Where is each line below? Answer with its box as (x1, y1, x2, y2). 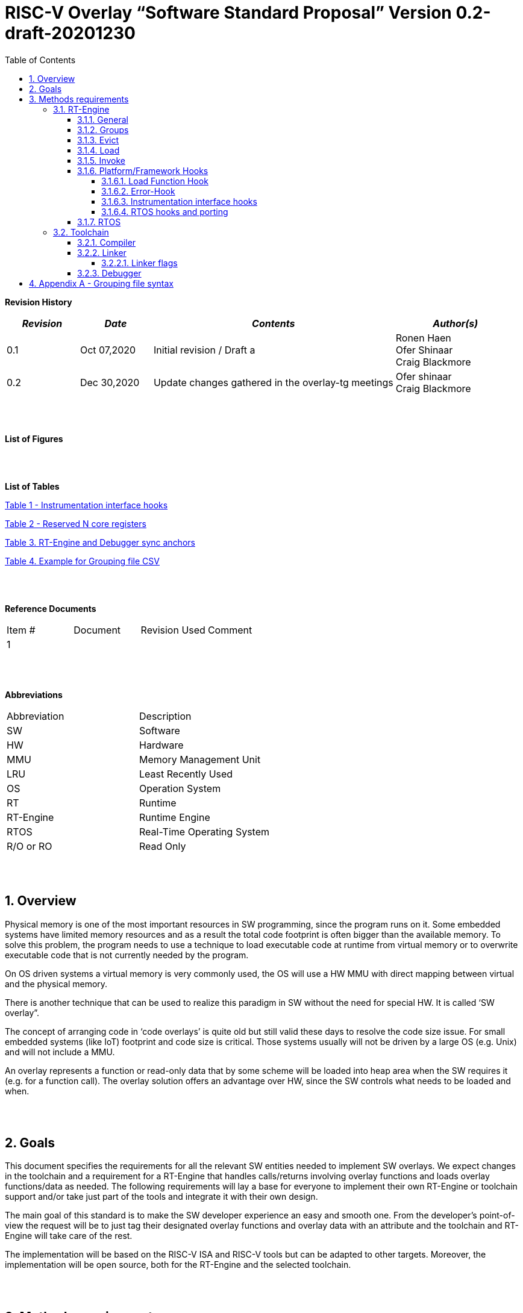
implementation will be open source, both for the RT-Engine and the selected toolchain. (5, 1259, 351, 1270)
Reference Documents (5, 603, 96, 614)
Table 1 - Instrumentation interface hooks (5, 499, 168, 510)
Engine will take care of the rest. (5, 1230, 133, 1241)
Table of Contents (5, 54, 76, 65)
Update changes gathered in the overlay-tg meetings (153, 376, 393, 388)
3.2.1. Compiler (77, 237, 136, 248)
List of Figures (5, 433, 63, 444)
